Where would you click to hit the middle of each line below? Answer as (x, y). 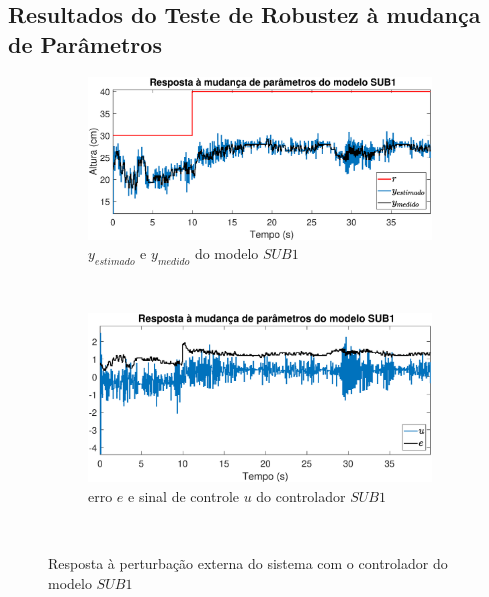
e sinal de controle (183, 495)
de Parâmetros (85, 43)
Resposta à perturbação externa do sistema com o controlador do (248, 562)
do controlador (301, 495)
